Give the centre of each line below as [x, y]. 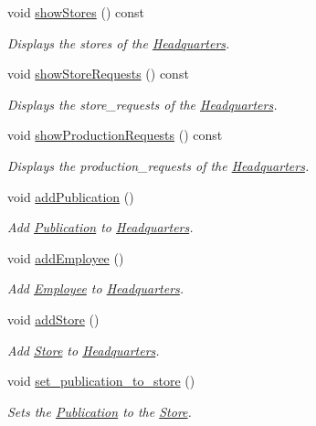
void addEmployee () [66, 257]
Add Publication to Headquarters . [100, 227]
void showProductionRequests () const [115, 135]
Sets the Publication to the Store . [100, 411]
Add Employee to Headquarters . [96, 288]
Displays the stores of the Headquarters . [119, 43]
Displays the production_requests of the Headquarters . [158, 165]
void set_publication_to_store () [101, 381]
